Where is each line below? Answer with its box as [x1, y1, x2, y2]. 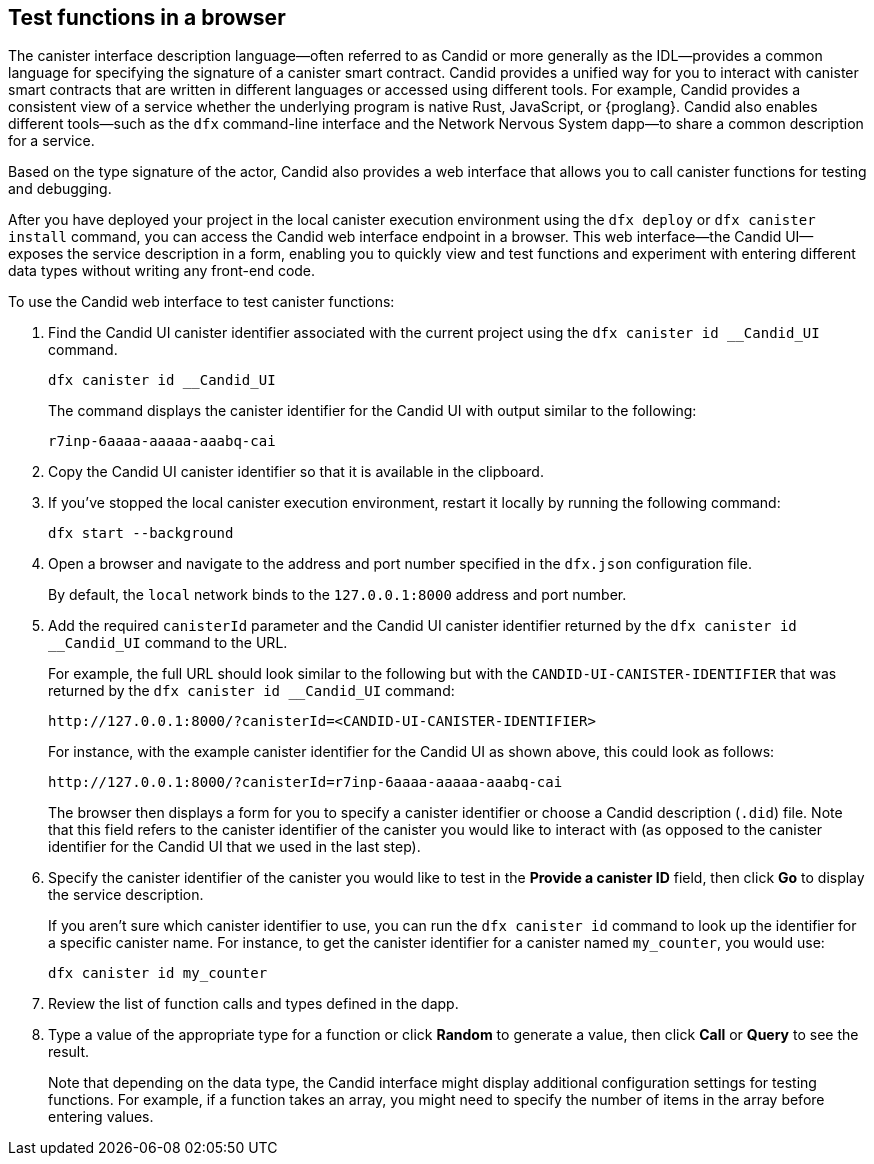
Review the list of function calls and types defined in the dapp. [48, 995, 459, 1013]
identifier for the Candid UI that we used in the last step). [48, 838, 421, 856]
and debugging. [8, 180, 112, 198]
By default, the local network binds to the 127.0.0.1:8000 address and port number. [48, 586, 627, 604]
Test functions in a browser [8, 5, 286, 30]
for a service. [8, 132, 95, 150]
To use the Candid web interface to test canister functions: [8, 293, 395, 311]
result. [48, 1043, 90, 1061]
